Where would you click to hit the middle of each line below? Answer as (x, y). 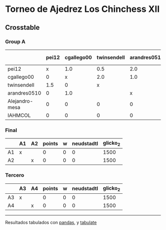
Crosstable (22, 28)
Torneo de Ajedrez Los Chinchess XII (82, 9)
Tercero (15, 175)
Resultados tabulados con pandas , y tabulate (51, 222)
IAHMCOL (19, 115)
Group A (15, 42)
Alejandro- (21, 101)
